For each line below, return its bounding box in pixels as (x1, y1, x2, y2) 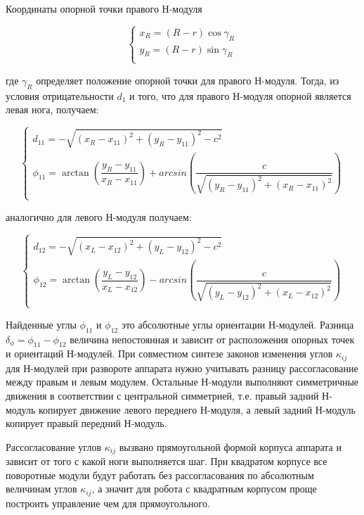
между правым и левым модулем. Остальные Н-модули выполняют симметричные (6, 374, 359, 389)
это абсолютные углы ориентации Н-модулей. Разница (121, 317, 354, 331)
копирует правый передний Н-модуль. (6, 416, 167, 431)
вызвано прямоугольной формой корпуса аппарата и (119, 439, 342, 454)
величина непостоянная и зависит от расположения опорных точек (70, 331, 355, 346)
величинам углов (6, 481, 77, 496)
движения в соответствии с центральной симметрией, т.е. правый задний (6, 388, 319, 402)
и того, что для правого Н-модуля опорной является (129, 88, 351, 103)
